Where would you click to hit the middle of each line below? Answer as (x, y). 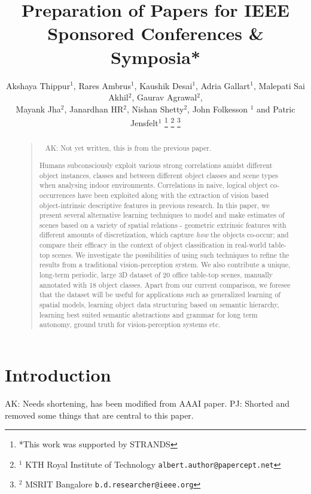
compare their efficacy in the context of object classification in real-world (153, 245)
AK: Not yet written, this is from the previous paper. (128, 148)
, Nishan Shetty (155, 109)
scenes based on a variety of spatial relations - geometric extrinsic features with (163, 225)
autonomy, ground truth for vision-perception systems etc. (130, 324)
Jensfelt (144, 122)
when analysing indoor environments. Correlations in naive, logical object (153, 185)
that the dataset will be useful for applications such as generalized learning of (160, 295)
